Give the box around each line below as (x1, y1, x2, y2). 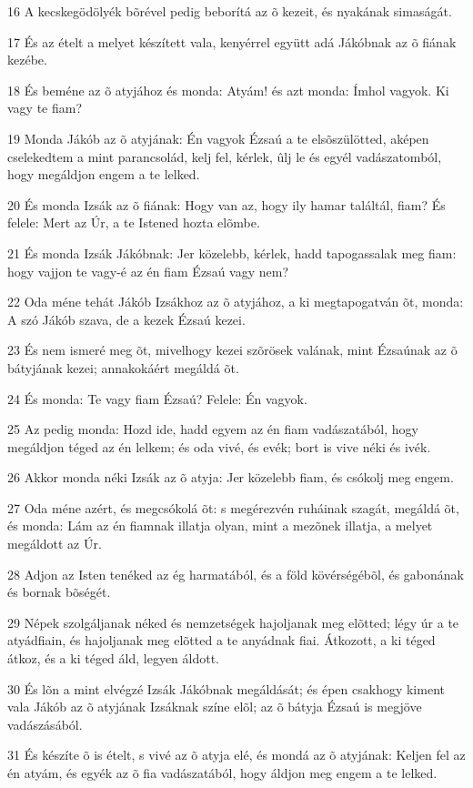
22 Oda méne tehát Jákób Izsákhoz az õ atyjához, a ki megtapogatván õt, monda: (7, 292, 464, 311)
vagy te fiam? (7, 98, 83, 117)
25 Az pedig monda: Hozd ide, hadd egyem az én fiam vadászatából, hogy (7, 419, 418, 439)
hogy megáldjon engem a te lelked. (7, 165, 200, 184)
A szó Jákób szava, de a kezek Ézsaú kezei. (7, 309, 246, 328)
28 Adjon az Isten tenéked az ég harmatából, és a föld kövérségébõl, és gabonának (7, 564, 465, 583)
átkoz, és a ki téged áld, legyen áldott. (7, 649, 220, 668)
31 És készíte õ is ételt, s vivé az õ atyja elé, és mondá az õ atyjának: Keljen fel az (7, 745, 466, 764)
